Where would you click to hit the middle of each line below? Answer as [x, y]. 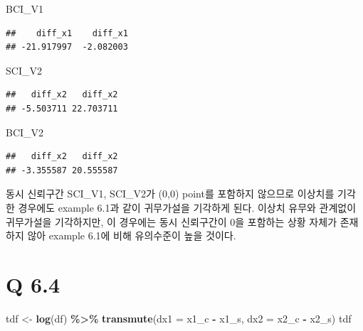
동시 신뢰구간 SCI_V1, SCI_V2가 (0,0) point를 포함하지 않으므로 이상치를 [170, 194]
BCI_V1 [25, 9]
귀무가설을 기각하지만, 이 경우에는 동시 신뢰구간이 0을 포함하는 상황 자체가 [172, 221]
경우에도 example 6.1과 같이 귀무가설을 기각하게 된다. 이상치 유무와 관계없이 [187, 207]
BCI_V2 [25, 132]
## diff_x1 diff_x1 [67, 33]
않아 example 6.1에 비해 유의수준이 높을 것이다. [132, 235]
